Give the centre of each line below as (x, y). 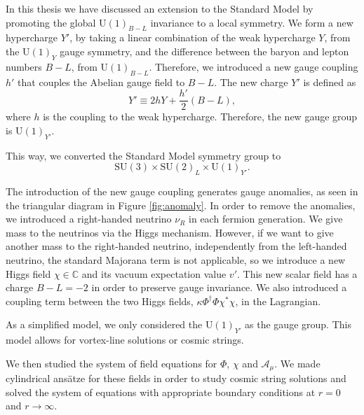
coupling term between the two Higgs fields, (100, 301)
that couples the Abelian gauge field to (101, 82)
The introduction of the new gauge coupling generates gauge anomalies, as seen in (182, 191)
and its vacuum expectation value (154, 273)
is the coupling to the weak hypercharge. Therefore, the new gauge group (200, 117)
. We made (297, 363)
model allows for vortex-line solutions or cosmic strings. (125, 340)
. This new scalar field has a (297, 273)
